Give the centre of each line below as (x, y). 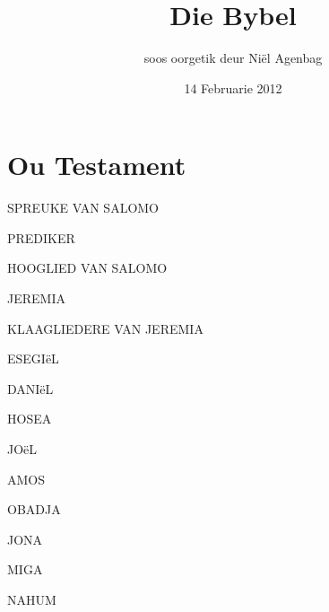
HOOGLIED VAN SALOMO (87, 268)
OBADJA (34, 509)
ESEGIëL (33, 358)
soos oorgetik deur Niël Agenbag (233, 58)
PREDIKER (41, 237)
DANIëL (30, 388)
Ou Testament (97, 165)
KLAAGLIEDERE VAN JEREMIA (105, 328)
